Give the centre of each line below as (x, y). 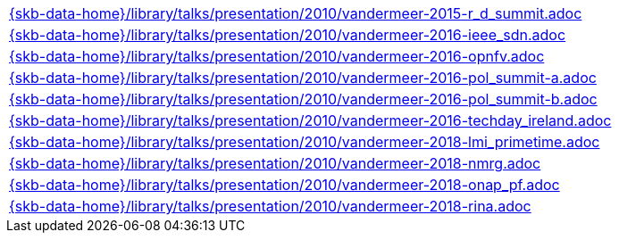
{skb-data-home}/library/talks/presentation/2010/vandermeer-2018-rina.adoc (270, 206)
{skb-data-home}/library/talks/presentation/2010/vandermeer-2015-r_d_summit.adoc (296, 13)
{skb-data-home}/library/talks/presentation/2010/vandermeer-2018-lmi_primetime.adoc (305, 142)
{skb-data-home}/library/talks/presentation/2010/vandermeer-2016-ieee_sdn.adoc (288, 35)
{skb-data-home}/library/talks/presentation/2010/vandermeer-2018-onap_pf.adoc (284, 185)
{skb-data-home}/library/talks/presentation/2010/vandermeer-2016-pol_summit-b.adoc (303, 99)
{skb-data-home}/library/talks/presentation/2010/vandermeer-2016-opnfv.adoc (277, 56)
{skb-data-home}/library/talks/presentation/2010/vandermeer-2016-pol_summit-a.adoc (303, 78)
